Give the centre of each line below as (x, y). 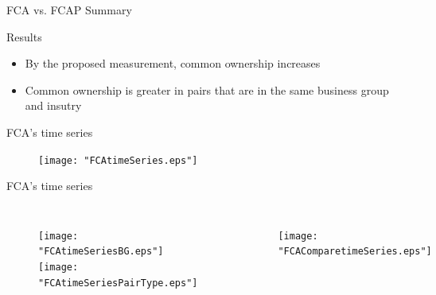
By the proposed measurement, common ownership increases (173, 63)
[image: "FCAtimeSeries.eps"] (118, 160)
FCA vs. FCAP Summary (69, 10)
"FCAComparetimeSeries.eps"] (355, 252)
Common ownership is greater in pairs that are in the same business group (207, 89)
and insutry (53, 105)
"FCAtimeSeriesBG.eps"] (101, 252)
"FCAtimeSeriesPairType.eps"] (118, 283)
